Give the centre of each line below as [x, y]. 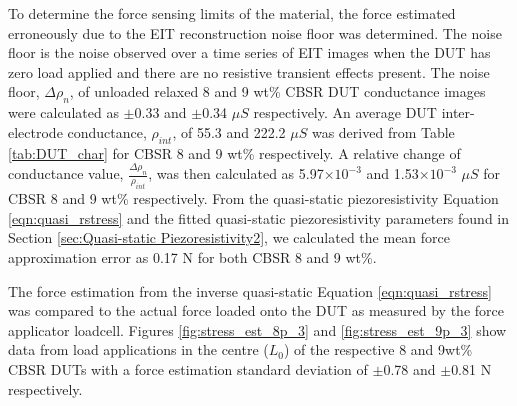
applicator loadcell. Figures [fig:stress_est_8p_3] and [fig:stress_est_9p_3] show [257, 329]
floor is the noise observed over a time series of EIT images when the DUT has [249, 52]
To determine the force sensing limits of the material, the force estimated [232, 13]
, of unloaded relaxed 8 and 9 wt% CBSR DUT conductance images [277, 91]
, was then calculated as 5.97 [236, 173]
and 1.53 [392, 173]
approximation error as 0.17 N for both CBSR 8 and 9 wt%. [192, 256]
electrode [35, 131]
